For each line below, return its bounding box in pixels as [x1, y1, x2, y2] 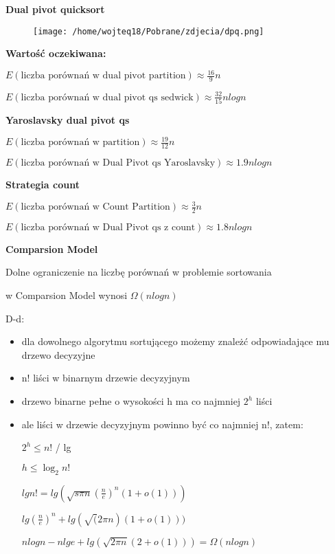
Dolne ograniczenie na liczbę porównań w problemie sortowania [5, 265, 272, 279]
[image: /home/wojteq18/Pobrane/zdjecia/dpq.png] [33, 26, 264, 36]
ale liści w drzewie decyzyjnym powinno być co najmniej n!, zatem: [21, 417, 303, 431]
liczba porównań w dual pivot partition [21, 71, 186, 81]
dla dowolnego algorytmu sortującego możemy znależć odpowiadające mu [21, 334, 330, 348]
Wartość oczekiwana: [5, 46, 106, 60]
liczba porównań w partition [21, 137, 140, 148]
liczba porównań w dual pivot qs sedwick [21, 92, 194, 102]
